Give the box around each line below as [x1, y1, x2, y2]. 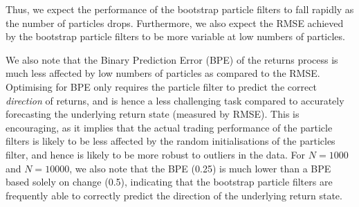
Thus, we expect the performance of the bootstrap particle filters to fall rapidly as [6, 2, 354, 16]
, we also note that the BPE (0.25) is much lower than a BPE [69, 161, 331, 175]
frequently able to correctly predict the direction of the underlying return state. [6, 188, 342, 202]
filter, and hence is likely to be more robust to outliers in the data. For [6, 147, 306, 161]
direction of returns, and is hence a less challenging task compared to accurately [6, 93, 344, 107]
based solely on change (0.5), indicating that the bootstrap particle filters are [6, 174, 333, 189]
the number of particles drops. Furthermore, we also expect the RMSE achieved [6, 15, 344, 30]
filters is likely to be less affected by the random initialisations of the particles [6, 134, 335, 148]
